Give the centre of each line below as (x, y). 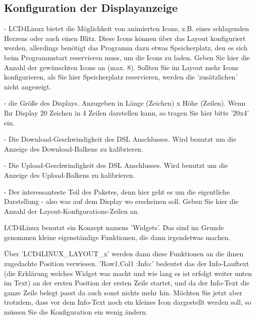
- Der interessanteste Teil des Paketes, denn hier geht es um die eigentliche (117, 191)
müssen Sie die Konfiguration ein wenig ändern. (76, 312)
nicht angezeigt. (28, 86)
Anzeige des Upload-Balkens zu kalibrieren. (69, 175)
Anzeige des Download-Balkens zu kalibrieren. (74, 148)
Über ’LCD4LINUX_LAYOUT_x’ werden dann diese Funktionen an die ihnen (124, 254)
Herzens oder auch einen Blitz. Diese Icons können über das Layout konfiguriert (125, 38)
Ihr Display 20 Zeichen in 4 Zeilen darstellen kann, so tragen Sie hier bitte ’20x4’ (127, 112)
